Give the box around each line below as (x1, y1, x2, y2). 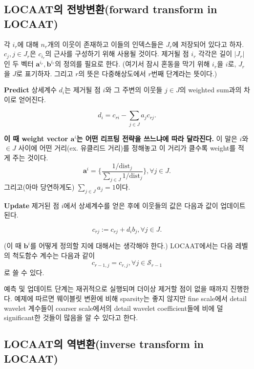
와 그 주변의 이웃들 (105, 85, 163, 95)
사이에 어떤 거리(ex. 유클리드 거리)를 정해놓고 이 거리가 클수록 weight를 (18, 143, 236, 153)
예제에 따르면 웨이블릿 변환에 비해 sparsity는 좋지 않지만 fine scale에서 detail (14, 293, 247, 304)
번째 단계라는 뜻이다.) (151, 68, 217, 78)
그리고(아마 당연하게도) (4, 181, 75, 192)
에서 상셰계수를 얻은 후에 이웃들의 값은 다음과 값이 (63, 200, 218, 210)
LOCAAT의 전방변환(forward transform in (4, 1, 217, 17)
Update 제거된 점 (4, 200, 60, 210)
